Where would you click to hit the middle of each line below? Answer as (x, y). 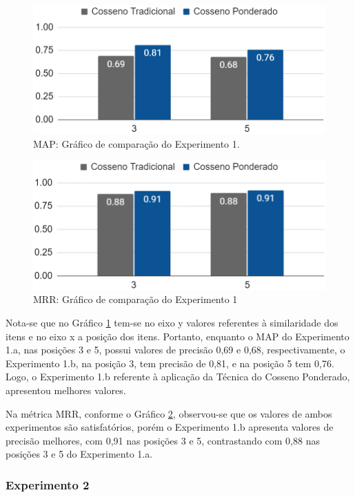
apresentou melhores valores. (66, 390)
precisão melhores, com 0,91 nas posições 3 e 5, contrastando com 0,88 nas (163, 440)
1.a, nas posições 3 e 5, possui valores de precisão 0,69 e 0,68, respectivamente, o (175, 350)
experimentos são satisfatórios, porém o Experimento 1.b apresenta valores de (170, 427)
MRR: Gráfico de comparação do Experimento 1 (135, 299)
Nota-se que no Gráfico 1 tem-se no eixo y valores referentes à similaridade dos (172, 322)
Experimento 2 (48, 484)
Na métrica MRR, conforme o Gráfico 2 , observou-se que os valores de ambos (169, 413)
